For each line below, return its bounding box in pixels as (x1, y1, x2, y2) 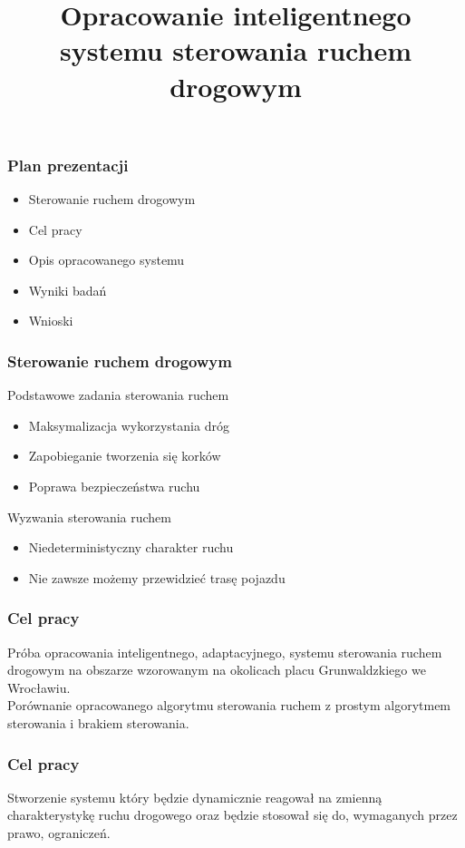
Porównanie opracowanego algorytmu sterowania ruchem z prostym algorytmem (7, 696, 451, 715)
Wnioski (28, 311, 73, 330)
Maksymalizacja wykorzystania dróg (28, 415, 229, 434)
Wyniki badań (28, 280, 107, 299)
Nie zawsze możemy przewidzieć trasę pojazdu (28, 568, 286, 587)
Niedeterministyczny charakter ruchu (28, 538, 234, 557)
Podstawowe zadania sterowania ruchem (7, 385, 229, 405)
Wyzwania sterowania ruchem (7, 507, 171, 526)
